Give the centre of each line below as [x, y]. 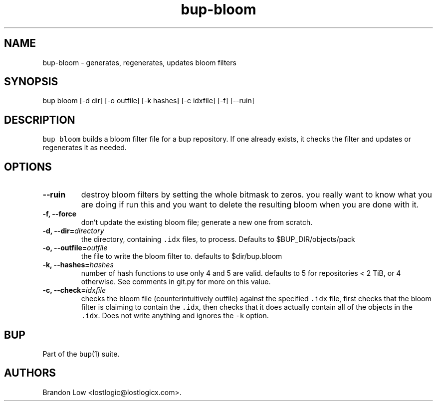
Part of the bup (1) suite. [81, 354]
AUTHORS [30, 373]
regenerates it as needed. [85, 148]
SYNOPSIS [31, 82]
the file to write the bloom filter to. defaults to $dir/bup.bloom [182, 256]
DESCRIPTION [40, 120]
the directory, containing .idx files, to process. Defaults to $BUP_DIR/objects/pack [218, 239]
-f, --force [60, 214]
